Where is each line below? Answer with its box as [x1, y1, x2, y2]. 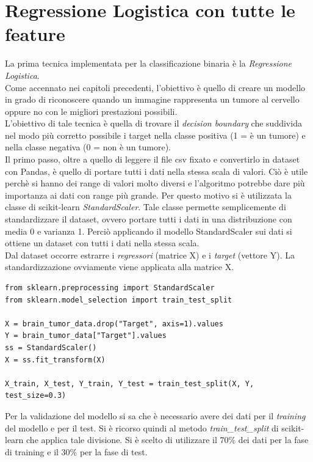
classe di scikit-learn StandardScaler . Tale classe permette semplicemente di [5, 200, 286, 213]
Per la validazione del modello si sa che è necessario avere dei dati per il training [5, 409, 306, 422]
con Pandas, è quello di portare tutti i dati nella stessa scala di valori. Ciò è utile [5, 164, 308, 177]
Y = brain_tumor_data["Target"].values [5, 331, 167, 340]
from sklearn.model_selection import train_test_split [5, 295, 232, 304]
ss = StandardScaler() [5, 343, 97, 352]
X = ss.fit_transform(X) [5, 355, 106, 364]
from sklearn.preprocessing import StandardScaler [5, 284, 215, 292]
